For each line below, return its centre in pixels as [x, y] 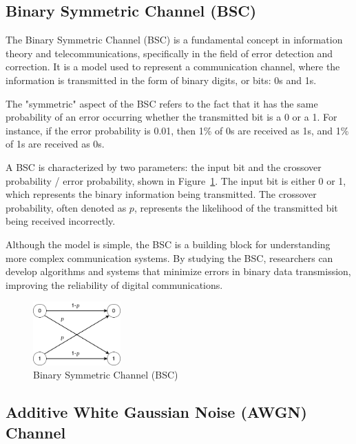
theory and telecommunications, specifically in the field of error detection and [169, 53]
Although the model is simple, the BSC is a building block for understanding [168, 244]
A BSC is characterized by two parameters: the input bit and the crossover [164, 166]
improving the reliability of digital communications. [114, 284]
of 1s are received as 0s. [55, 144]
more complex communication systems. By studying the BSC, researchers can [169, 258]
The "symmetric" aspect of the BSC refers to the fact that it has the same [162, 103]
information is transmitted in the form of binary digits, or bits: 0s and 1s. [161, 80]
